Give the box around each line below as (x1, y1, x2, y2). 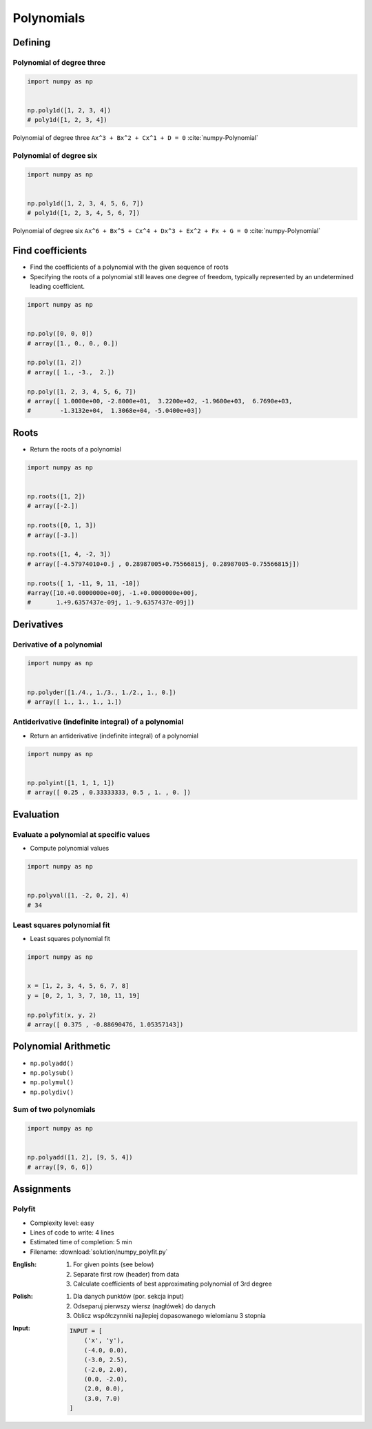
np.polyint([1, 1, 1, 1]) (27, 779, 115, 787)
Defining (12, 37, 51, 48)
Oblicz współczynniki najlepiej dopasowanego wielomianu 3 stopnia (73, 1312, 267, 1320)
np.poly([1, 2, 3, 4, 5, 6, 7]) (27, 387, 137, 396)
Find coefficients (12, 245, 87, 256)
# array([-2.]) (27, 502, 79, 510)
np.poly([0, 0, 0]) (27, 330, 93, 338)
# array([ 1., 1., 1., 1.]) (27, 698, 122, 706)
